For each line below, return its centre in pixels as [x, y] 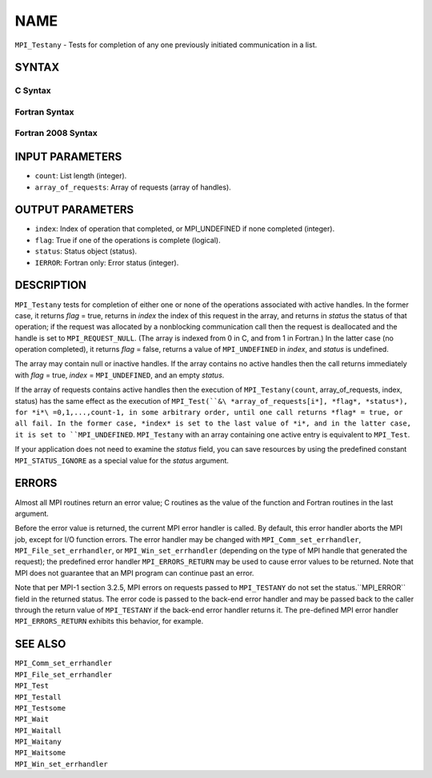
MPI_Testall [38, 697]
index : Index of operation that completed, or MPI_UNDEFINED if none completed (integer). [185, 229]
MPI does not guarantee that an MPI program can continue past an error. [134, 573]
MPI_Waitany [38, 742]
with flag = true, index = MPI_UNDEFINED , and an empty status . [120, 375]
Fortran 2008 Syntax [56, 134]
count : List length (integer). [81, 176]
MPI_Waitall [38, 730]
